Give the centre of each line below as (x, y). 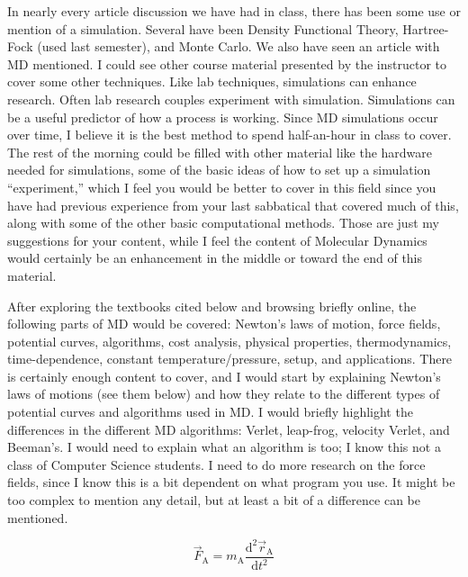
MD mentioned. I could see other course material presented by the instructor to (227, 63)
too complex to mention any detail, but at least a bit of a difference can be (214, 500)
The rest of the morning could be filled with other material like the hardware (220, 152)
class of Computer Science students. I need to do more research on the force (216, 464)
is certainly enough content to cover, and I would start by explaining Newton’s (224, 376)
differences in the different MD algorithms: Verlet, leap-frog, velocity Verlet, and (229, 429)
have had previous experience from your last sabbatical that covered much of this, (233, 205)
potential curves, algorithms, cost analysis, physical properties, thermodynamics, (229, 341)
